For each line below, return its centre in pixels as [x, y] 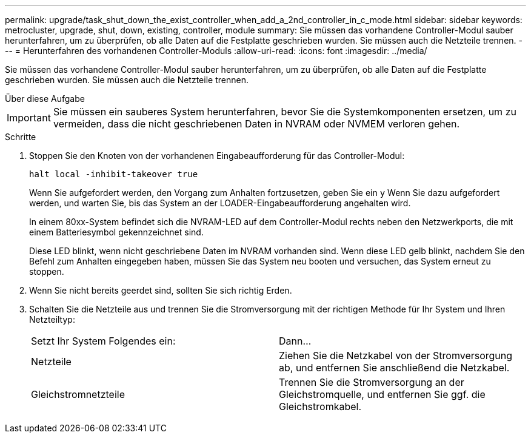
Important [29, 118]
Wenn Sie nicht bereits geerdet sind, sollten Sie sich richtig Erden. [161, 290]
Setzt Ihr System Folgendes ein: [103, 341]
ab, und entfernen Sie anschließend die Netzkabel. [394, 368]
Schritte [21, 137]
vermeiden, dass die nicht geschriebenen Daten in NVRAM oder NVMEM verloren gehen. [256, 124]
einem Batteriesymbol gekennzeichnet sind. [116, 232]
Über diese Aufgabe [45, 99]
